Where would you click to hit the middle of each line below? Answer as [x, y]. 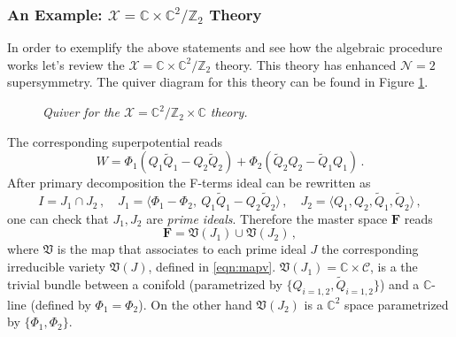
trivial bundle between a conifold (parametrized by [145, 283]
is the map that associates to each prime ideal [182, 249]
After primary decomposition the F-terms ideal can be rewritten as [189, 183]
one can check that [58, 218]
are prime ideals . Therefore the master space [267, 218]
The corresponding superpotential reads [115, 141]
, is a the [394, 267]
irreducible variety [56, 267]
